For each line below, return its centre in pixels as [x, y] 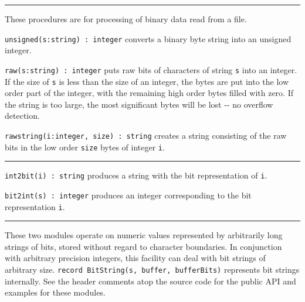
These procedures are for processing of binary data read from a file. [126, 19]
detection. [22, 116]
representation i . [35, 206]
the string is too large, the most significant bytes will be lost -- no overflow [139, 104]
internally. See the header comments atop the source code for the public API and [150, 281]
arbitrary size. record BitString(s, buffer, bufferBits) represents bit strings [152, 269]
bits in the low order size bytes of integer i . [85, 147]
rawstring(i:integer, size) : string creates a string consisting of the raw [146, 135]
